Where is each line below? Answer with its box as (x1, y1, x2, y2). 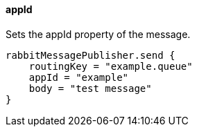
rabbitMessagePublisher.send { (6, 49, 175, 61)
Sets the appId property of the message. (6, 28, 191, 40)
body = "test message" (28, 82, 152, 94)
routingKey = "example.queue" (28, 60, 193, 72)
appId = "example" (28, 71, 129, 83)
